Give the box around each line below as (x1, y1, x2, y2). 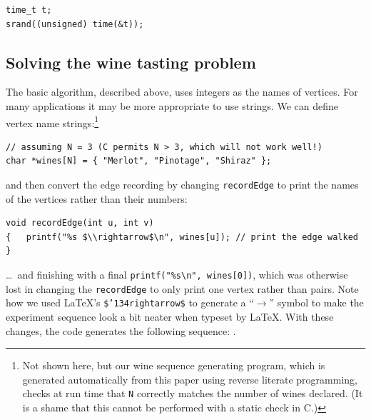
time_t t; (6, 5, 52, 15)
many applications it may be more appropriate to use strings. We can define (6, 98, 338, 113)
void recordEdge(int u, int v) (6, 218, 154, 229)
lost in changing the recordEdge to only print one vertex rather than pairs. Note (6, 281, 359, 296)
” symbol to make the (269, 295, 364, 310)
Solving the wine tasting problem (6, 51, 256, 73)
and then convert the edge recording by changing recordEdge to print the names (6, 177, 359, 192)
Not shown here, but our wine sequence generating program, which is (22, 358, 325, 373)
